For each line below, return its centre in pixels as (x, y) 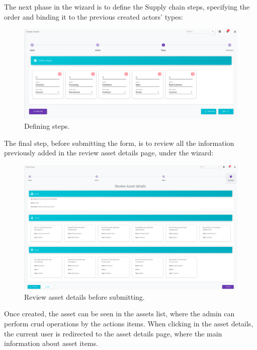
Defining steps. (47, 126)
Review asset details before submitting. (84, 296)
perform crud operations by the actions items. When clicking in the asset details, (129, 324)
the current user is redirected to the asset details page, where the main (113, 333)
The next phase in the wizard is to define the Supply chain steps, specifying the (127, 7)
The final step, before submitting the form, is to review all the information (119, 143)
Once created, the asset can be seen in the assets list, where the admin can (119, 314)
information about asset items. (51, 343)
